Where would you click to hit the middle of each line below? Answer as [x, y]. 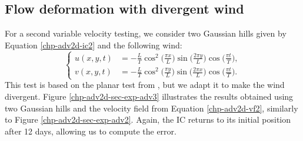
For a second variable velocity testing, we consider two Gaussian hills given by [146, 33]
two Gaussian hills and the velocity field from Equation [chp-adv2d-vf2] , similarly [151, 108]
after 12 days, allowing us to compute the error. [91, 131]
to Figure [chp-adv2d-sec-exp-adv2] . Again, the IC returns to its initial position [148, 119]
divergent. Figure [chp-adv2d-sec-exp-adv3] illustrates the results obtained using [149, 96]
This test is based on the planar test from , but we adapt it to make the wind [145, 85]
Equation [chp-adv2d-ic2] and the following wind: [94, 45]
